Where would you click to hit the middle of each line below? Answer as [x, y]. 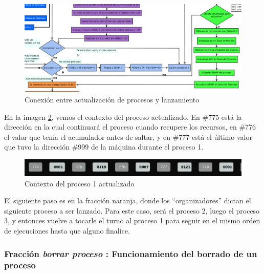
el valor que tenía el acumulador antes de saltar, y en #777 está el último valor [128, 136]
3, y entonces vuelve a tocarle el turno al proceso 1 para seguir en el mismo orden [132, 220]
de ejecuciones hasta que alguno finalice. [67, 231]
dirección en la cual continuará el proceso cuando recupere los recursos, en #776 [130, 127]
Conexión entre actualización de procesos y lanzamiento [112, 99]
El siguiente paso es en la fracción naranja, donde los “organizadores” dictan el [128, 201]
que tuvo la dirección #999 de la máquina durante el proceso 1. [104, 147]
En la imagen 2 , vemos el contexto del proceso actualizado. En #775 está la [123, 117]
